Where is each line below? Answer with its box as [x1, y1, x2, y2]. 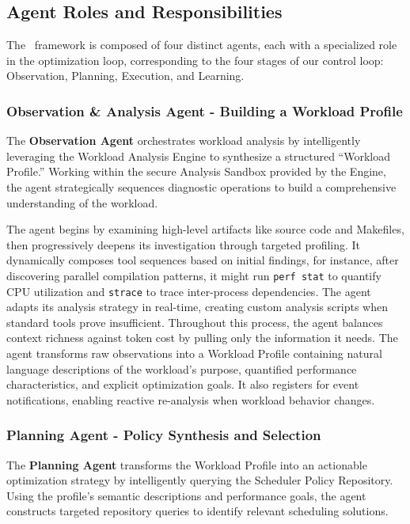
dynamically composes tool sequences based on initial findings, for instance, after [6, 252, 399, 268]
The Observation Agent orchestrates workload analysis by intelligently [6, 132, 361, 149]
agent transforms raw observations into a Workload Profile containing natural [6, 345, 382, 362]
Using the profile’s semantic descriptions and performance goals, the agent [6, 487, 366, 503]
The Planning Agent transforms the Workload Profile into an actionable [6, 456, 367, 473]
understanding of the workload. [6, 194, 158, 211]
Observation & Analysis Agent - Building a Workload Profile [6, 101, 403, 120]
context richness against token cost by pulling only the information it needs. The [6, 329, 398, 346]
